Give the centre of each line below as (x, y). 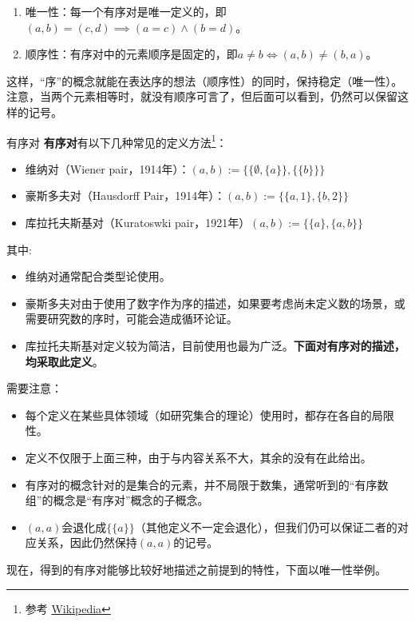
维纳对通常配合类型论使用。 (98, 276)
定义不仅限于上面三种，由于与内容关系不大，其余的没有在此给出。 (198, 457)
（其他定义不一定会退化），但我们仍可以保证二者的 (266, 526)
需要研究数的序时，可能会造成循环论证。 (131, 319)
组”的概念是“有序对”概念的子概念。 (117, 500)
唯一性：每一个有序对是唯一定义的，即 (126, 11)
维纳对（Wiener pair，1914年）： (107, 168)
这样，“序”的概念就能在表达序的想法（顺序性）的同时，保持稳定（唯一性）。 (205, 80)
